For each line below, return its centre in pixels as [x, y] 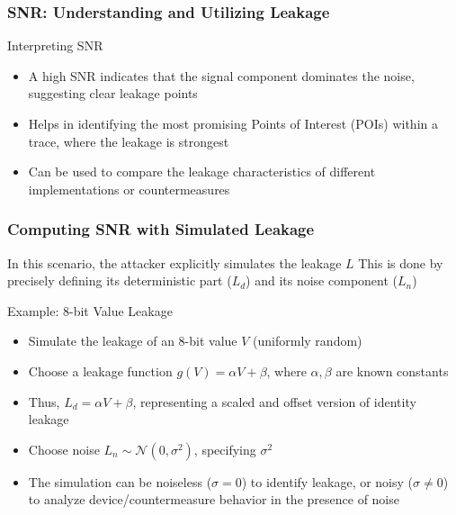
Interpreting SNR [55, 45]
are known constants [392, 370]
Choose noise [64, 449]
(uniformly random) [308, 341]
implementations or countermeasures [129, 189]
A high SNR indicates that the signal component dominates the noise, [221, 75]
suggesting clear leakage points [113, 93]
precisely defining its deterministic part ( [120, 280]
